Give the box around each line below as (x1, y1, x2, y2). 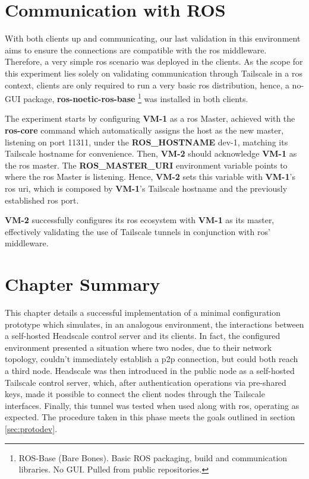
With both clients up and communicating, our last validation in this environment (5, 32, 301, 45)
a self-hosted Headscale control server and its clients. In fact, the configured (5, 329, 280, 342)
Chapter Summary (5, 272, 160, 296)
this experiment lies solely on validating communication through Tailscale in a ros (5, 66, 303, 79)
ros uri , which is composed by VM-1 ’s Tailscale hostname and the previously (5, 182, 288, 194)
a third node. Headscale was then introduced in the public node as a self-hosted (5, 364, 295, 376)
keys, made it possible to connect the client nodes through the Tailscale (5, 388, 265, 400)
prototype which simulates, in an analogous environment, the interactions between (5, 318, 304, 330)
